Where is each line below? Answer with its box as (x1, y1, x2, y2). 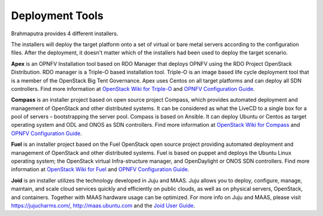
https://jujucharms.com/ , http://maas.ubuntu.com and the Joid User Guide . (11, 202, 196, 209)
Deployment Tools (11, 9, 104, 22)
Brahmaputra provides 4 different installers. (11, 30, 118, 37)
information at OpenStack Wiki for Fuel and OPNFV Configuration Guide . (11, 166, 190, 173)
